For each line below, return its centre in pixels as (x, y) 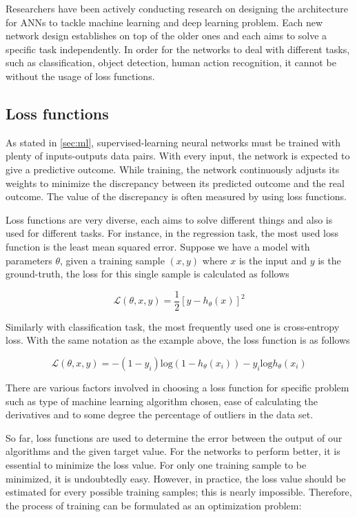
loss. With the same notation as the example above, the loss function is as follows (178, 340)
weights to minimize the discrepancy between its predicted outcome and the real (175, 183)
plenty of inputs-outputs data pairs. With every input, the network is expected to (178, 156)
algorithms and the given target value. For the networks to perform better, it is (173, 451)
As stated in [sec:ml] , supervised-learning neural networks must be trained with (173, 142)
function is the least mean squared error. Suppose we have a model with (158, 246)
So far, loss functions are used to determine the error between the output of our (174, 437)
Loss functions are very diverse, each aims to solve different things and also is (169, 219)
